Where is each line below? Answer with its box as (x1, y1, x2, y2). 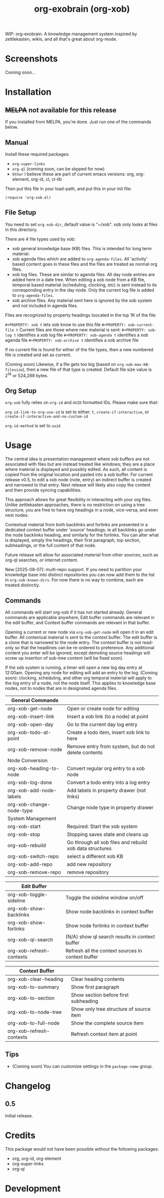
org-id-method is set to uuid (5, 423, 61, 428)
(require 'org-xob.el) (5, 195, 51, 200)
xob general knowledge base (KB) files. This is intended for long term (12, 245, 152, 251)
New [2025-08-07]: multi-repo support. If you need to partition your (5, 567, 143, 573)
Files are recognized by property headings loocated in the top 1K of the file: (5, 312, 157, 318)
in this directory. (5, 226, 38, 233)
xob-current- (127, 322, 155, 327)
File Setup (5, 209, 37, 217)
